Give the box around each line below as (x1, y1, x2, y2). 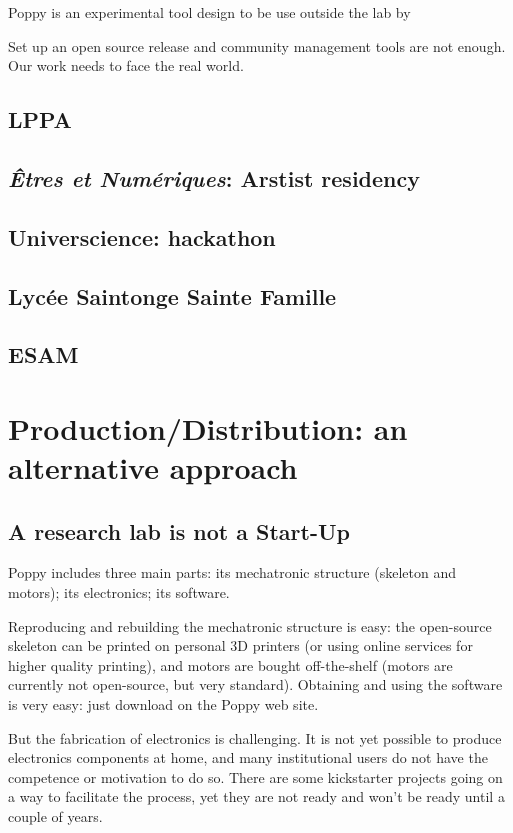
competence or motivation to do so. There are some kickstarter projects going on (8, 766, 503, 787)
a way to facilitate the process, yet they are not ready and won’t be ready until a (8, 786, 505, 807)
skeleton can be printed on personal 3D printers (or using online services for (8, 635, 473, 656)
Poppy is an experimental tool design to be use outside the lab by (8, 2, 411, 22)
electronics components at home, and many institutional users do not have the (8, 747, 488, 768)
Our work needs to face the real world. (8, 55, 244, 76)
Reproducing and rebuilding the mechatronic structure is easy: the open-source (8, 615, 492, 636)
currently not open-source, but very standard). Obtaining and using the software (8, 674, 503, 695)
